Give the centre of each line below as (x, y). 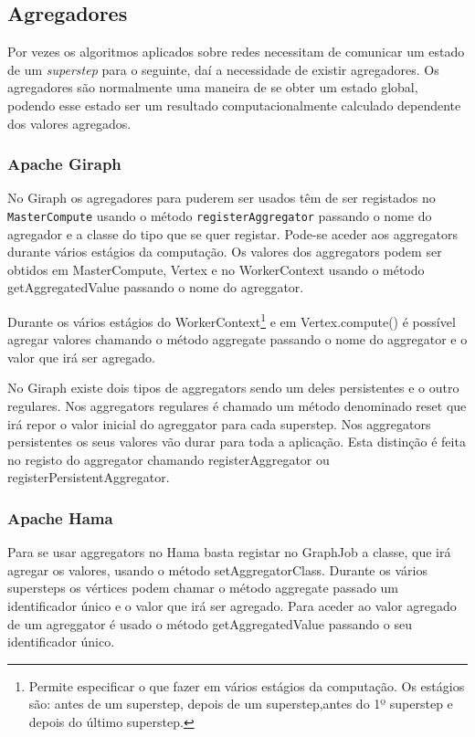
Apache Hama (60, 517)
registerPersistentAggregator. (89, 477)
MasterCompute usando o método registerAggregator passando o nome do (220, 215)
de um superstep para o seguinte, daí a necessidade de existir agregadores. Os (223, 69)
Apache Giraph (64, 164)
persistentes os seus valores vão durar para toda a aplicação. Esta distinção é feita (237, 442)
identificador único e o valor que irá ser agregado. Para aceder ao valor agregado (232, 606)
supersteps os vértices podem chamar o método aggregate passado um (203, 588)
